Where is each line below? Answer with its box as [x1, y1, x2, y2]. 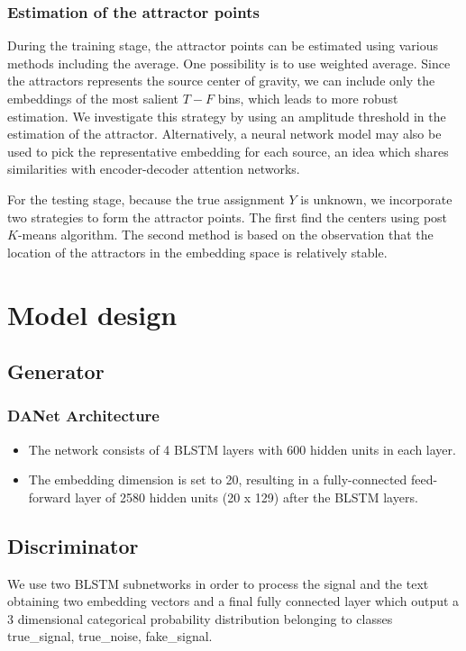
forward [28, 487, 71, 506]
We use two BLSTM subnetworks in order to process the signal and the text [7, 574, 429, 592]
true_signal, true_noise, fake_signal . [7, 627, 213, 646]
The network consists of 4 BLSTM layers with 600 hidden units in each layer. [28, 439, 456, 458]
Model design [7, 295, 178, 332]
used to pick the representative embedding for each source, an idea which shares [7, 141, 449, 160]
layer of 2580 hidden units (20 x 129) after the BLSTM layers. [75, 487, 418, 506]
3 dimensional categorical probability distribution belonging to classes [7, 609, 393, 628]
